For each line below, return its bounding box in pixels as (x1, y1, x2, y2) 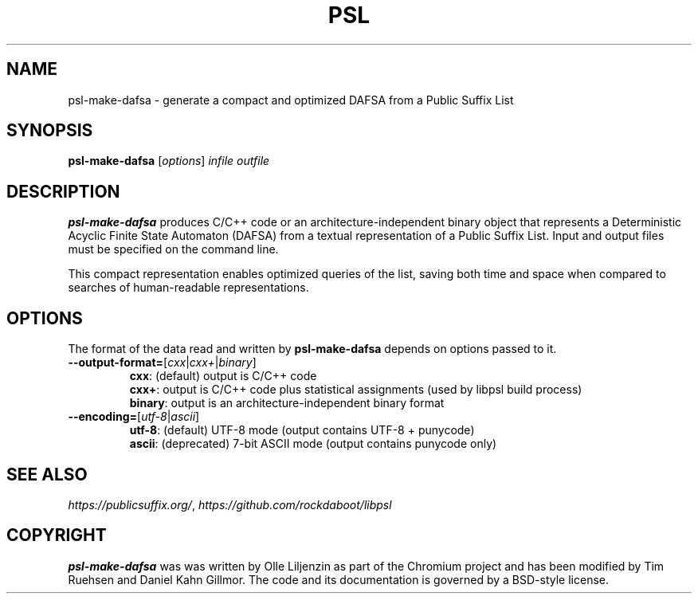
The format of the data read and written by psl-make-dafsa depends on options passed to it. (68, 342, 557, 356)
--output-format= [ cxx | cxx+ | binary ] (68, 355, 257, 370)
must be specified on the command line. (68, 242, 279, 257)
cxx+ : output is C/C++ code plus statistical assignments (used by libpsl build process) (129, 382, 582, 397)
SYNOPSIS (6, 120, 93, 141)
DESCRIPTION (6, 181, 120, 202)
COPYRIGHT (6, 525, 107, 546)
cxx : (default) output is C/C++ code (129, 369, 317, 383)
